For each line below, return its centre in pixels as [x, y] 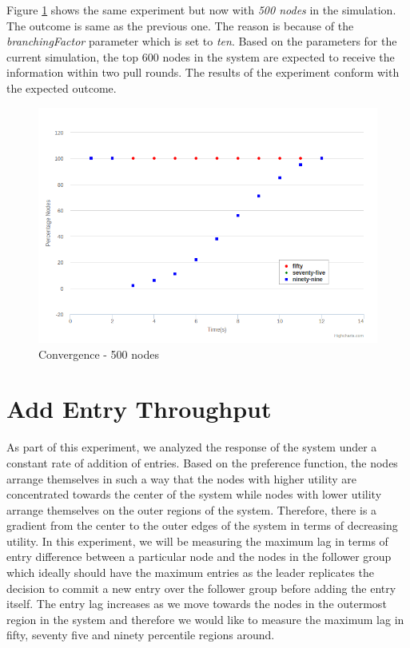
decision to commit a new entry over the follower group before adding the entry [201, 588]
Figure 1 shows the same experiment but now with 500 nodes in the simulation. [201, 10]
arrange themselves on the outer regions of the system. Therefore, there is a [192, 509]
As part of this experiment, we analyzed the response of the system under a [192, 447]
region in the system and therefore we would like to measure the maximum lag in [205, 619]
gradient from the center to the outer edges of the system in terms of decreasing [202, 525]
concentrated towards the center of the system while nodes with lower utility [194, 494]
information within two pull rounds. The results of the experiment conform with [203, 72]
